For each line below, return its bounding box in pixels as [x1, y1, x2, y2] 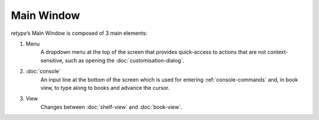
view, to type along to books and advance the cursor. [40, 84, 170, 91]
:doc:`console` [25, 68, 61, 75]
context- [267, 48, 288, 56]
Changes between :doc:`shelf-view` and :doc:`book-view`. [40, 103, 183, 111]
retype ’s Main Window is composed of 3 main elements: [11, 30, 148, 37]
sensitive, [40, 57, 64, 64]
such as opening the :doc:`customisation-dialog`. [65, 57, 184, 64]
